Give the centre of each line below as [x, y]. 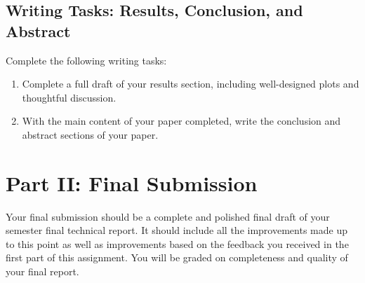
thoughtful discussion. [69, 97]
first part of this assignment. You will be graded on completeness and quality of [177, 257]
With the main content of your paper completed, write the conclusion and [181, 121]
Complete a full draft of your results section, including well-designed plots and [191, 84]
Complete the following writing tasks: [86, 60]
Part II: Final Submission [132, 182]
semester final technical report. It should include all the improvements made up [177, 230]
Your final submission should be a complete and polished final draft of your [168, 216]
